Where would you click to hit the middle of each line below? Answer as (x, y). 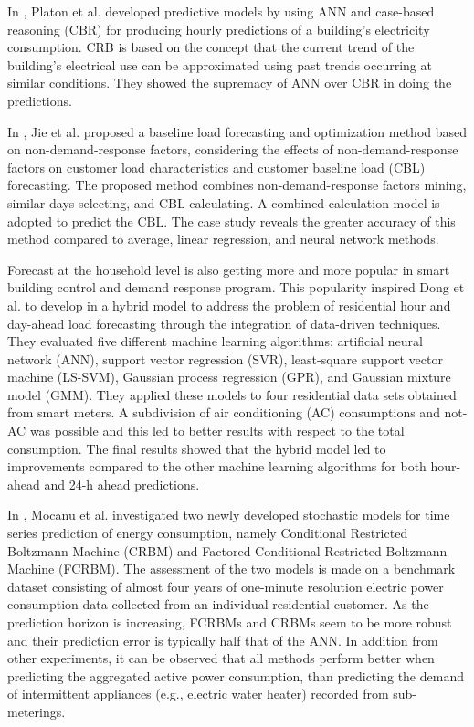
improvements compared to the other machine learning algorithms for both (217, 466)
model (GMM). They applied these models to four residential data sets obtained (232, 394)
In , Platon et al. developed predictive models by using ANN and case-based (221, 11)
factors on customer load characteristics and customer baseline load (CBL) (216, 167)
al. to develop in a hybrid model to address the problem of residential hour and (229, 305)
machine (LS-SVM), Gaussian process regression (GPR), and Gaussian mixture (229, 377)
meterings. (37, 711)
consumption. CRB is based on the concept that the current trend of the (211, 47)
